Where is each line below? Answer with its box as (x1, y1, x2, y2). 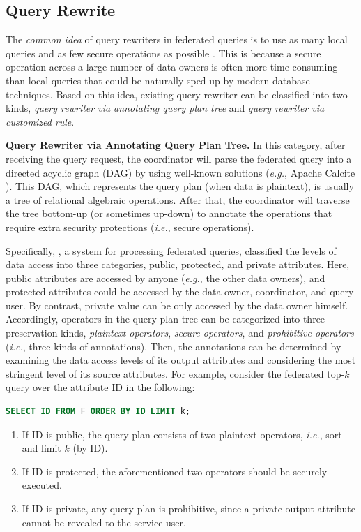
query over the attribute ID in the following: (6, 380, 195, 394)
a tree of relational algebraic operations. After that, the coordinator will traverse (6, 192, 350, 207)
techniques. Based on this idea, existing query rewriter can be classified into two (6, 87, 348, 101)
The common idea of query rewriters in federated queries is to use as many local (6, 32, 348, 47)
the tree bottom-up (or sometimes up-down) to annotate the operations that (6, 206, 332, 221)
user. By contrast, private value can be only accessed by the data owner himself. (6, 297, 348, 312)
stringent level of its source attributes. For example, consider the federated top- (6, 366, 345, 380)
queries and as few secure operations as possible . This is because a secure (6, 45, 321, 60)
